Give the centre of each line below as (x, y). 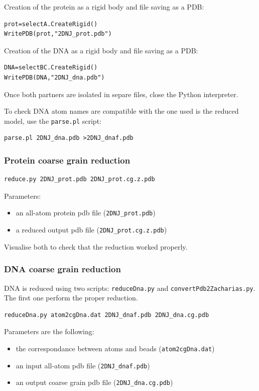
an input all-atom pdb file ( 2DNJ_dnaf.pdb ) (83, 365)
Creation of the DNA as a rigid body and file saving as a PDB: (101, 50)
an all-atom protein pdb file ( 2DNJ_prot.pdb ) (86, 213)
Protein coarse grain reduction (67, 160)
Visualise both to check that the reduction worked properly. (96, 246)
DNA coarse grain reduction (62, 269)
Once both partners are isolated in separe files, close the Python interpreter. (121, 94)
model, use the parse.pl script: (53, 121)
